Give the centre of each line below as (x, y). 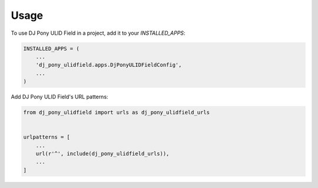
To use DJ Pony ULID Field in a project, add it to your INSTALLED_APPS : (98, 33)
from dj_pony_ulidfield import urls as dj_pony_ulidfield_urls (117, 113)
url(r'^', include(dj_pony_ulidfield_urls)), (102, 154)
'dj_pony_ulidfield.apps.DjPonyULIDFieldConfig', (109, 65)
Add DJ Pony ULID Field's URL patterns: (59, 97)
